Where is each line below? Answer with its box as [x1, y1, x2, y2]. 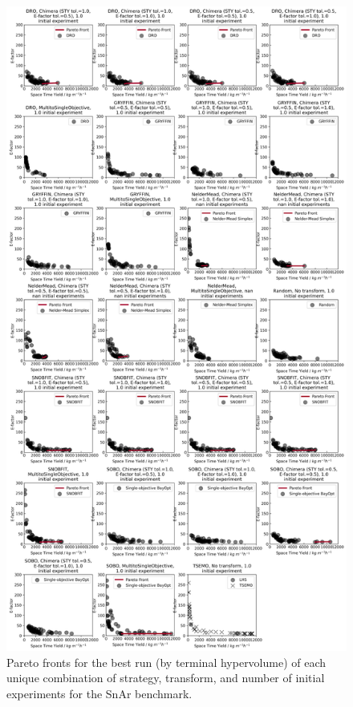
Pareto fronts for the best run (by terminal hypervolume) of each [6, 653, 327, 670]
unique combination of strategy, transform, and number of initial [6, 669, 325, 686]
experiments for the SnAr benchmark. [6, 685, 193, 701]
